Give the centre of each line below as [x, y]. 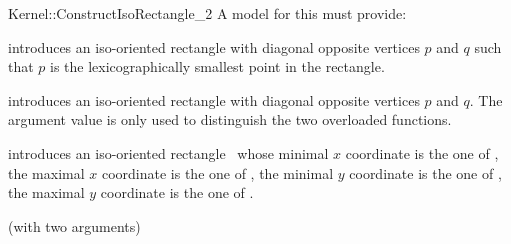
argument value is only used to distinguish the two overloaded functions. [230, 119]
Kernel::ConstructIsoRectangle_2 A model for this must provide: [207, 13]
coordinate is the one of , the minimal [217, 172]
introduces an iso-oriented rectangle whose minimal [168, 152]
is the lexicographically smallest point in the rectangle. [217, 66]
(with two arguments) [74, 225]
